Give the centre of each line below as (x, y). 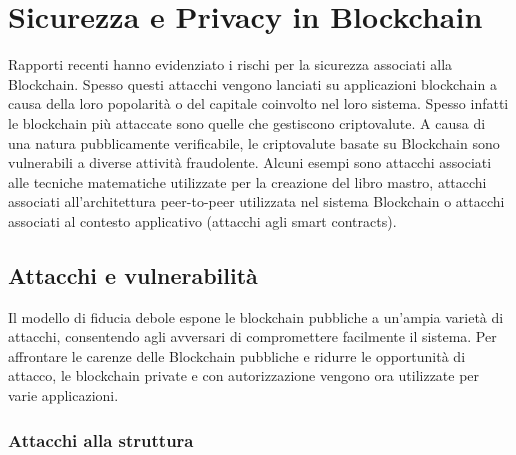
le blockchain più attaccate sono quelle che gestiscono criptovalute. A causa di (247, 122)
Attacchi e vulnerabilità (133, 274)
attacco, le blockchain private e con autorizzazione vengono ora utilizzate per (244, 375)
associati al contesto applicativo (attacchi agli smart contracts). (202, 220)
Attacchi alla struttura (101, 439)
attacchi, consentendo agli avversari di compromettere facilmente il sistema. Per (252, 336)
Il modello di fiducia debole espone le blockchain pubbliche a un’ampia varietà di (256, 316)
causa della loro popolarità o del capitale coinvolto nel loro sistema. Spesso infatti (258, 103)
